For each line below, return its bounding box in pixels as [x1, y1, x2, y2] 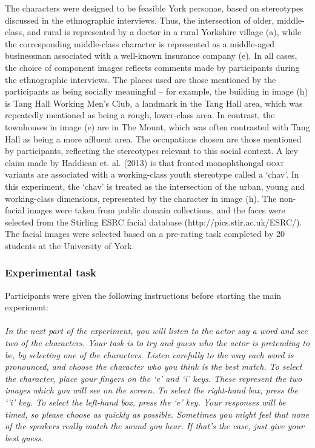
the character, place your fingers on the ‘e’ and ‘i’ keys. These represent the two [5, 372, 302, 384]
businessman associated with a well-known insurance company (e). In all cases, [5, 49, 297, 62]
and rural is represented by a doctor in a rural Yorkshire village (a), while [27, 25, 302, 38]
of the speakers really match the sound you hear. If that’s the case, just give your [5, 420, 304, 432]
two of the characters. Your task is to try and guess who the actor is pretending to [5, 336, 310, 349]
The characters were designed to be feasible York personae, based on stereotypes [5, 2, 303, 14]
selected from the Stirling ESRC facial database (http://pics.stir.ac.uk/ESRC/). [5, 215, 302, 228]
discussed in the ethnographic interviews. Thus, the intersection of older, [5, 13, 274, 26]
